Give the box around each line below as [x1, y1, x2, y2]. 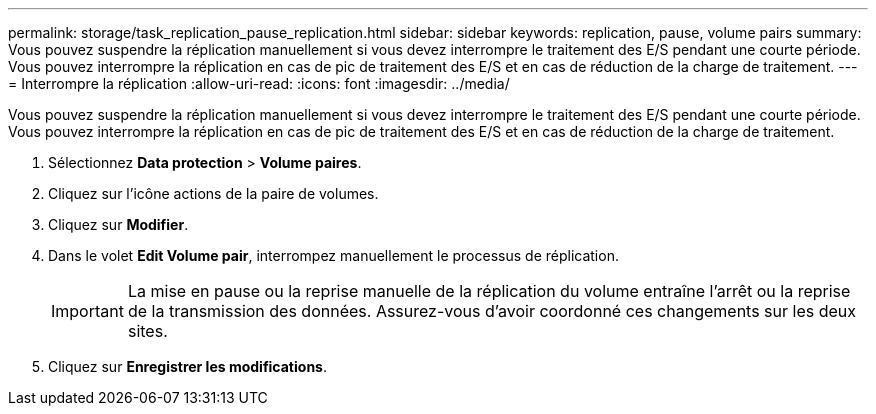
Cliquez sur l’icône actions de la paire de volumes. [48, 185, 379, 202]
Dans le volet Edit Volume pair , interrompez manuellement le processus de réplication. [48, 247, 619, 264]
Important [51, 301, 124, 321]
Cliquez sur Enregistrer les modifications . [48, 358, 327, 375]
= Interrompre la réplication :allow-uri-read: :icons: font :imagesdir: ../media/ [8, 75, 510, 92]
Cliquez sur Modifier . [48, 216, 189, 233]
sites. [127, 321, 168, 341]
